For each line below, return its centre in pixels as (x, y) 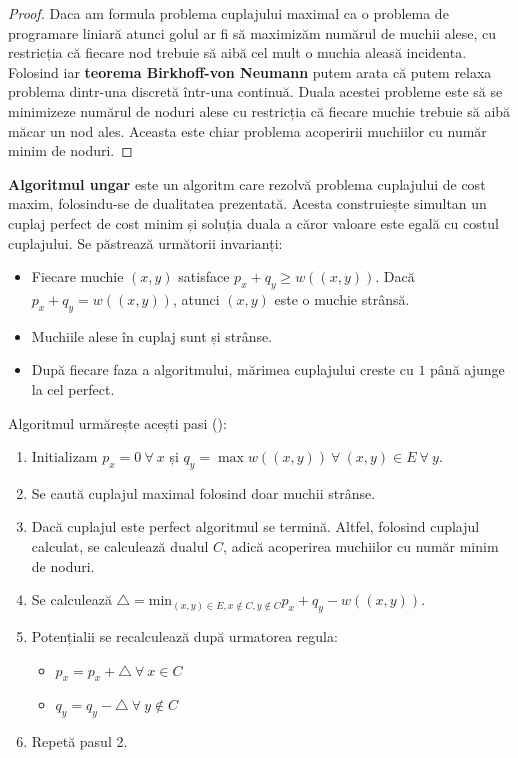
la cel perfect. (73, 388)
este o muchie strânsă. (342, 298)
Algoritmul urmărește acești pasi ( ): (117, 422)
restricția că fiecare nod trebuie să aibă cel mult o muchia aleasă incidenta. (237, 52)
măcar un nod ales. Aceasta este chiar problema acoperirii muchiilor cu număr (247, 130)
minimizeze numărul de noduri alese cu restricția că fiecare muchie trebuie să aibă (259, 110)
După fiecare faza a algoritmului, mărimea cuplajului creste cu (222, 369)
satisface (204, 276)
